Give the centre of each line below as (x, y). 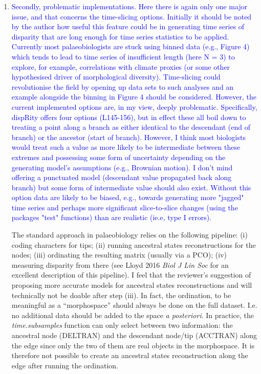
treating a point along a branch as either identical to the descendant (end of (131, 127)
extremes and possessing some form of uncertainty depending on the (118, 157)
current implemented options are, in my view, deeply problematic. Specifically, (134, 106)
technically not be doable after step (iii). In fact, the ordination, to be (121, 295)
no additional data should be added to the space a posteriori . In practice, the (133, 315)
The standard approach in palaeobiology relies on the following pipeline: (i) (129, 235)
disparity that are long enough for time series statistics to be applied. (120, 36)
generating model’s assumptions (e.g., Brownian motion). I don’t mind (122, 167)
